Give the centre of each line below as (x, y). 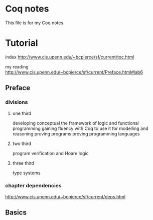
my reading (17, 66)
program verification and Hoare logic (50, 153)
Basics (16, 213)
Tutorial (22, 43)
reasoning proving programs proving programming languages (76, 133)
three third (23, 163)
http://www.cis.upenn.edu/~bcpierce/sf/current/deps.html (65, 196)
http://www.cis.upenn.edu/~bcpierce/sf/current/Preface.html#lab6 (74, 72)
